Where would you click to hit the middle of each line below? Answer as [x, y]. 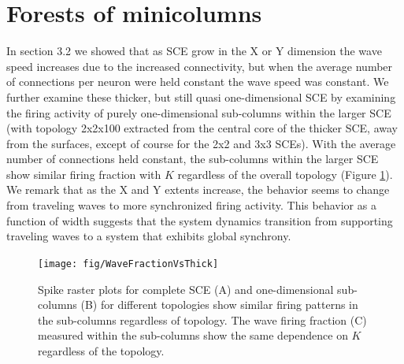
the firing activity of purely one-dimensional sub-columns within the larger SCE [199, 112]
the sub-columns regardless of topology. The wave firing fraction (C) [202, 319]
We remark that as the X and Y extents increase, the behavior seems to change [198, 189]
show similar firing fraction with [84, 174]
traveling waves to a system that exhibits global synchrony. [149, 236]
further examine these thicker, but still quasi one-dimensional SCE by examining [201, 97]
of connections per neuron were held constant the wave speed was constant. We [198, 82]
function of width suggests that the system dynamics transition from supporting [200, 220]
